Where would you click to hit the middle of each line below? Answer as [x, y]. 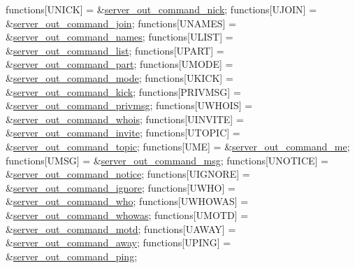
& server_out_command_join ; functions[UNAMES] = [121, 23]
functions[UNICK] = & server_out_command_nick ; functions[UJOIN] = [161, 9]
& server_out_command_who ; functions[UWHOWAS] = [127, 201]
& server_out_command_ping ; [72, 256]
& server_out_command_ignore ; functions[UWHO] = [121, 187]
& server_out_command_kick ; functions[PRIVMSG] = [123, 91]
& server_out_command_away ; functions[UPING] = [118, 242]
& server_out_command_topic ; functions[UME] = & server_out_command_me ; [178, 146]
